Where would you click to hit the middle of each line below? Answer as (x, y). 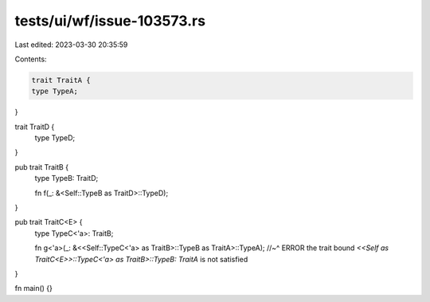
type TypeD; (55, 138)
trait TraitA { (61, 80)
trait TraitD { (35, 127)
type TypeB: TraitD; (66, 178)
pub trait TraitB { (42, 167)
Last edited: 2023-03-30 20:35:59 (71, 45)
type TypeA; (55, 91)
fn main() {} (34, 288)
